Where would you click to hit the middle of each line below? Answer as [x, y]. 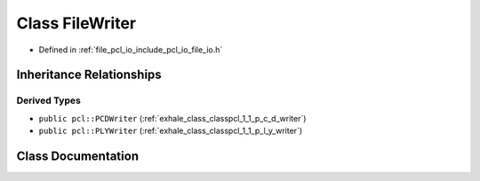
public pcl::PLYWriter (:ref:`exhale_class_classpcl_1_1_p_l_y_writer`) [171, 131]
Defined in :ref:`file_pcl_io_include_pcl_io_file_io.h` [131, 50]
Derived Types [49, 100]
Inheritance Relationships [89, 75]
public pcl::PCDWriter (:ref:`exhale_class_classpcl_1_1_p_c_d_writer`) [172, 118]
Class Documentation [78, 156]
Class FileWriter [76, 23]
